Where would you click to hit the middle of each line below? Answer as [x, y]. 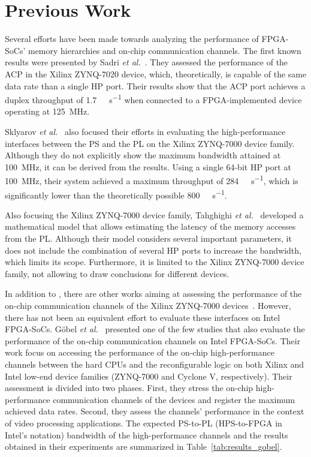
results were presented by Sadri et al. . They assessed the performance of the [147, 62]
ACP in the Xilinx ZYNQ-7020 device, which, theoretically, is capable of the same [156, 73]
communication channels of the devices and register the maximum [174, 399]
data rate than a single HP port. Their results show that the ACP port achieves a [155, 85]
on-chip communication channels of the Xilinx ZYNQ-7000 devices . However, [148, 305]
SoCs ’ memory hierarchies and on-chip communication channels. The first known [153, 50]
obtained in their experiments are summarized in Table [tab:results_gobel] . [144, 447]
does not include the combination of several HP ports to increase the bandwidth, [153, 250]
